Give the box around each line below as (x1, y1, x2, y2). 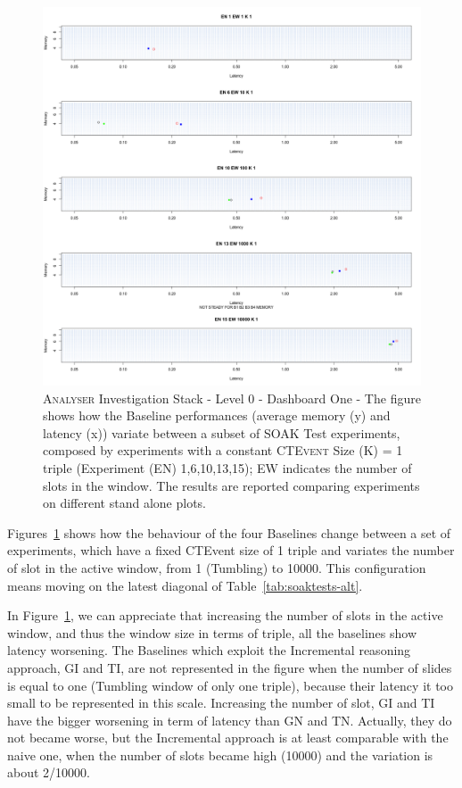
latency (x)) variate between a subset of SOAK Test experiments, (43, 423, 400, 442)
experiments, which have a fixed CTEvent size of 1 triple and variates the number (7, 541, 455, 560)
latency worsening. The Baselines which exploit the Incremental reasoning (7, 641, 411, 659)
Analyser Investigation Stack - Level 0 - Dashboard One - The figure (43, 388, 421, 407)
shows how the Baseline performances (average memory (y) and (43, 406, 391, 425)
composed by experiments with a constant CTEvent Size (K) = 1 (43, 441, 403, 460)
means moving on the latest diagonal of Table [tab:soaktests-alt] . (7, 576, 363, 594)
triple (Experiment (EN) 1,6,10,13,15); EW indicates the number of (43, 458, 412, 477)
